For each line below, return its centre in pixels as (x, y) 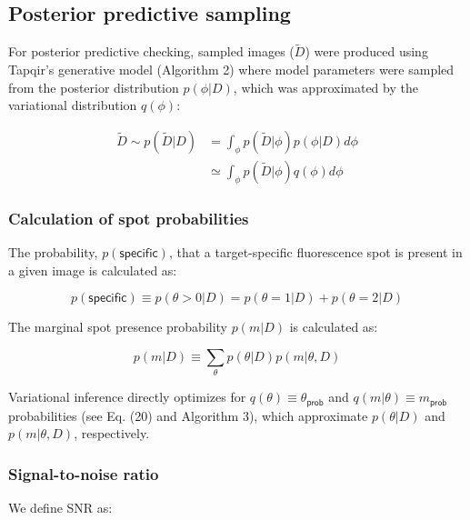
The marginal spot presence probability (118, 327)
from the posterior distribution (94, 87)
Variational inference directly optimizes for (127, 397)
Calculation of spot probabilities (129, 218)
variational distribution (73, 105)
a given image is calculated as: (93, 270)
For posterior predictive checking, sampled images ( (151, 51)
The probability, (53, 252)
